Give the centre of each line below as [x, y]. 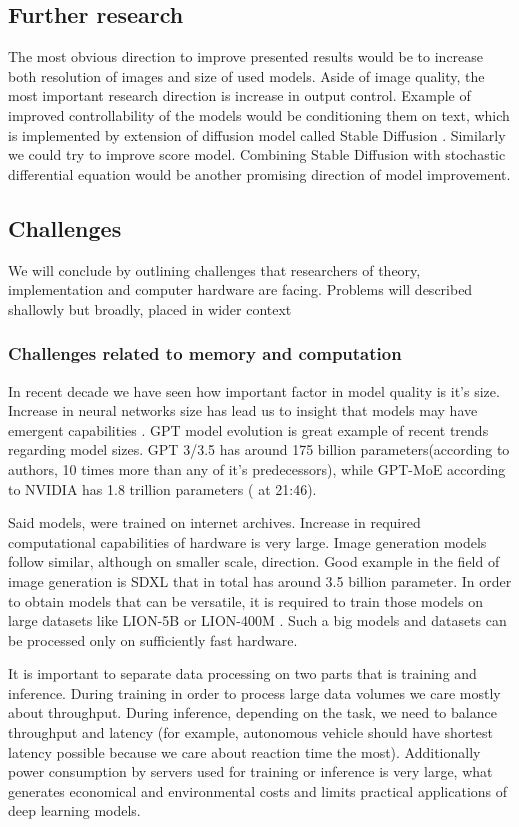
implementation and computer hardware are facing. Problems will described [240, 289]
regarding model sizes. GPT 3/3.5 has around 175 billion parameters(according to [259, 449]
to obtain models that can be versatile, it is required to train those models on [245, 600]
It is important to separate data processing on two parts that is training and [242, 673]
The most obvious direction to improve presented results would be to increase [246, 56]
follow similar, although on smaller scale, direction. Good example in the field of [254, 561]
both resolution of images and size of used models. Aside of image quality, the [246, 75]
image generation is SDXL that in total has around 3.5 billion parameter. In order [260, 580]
